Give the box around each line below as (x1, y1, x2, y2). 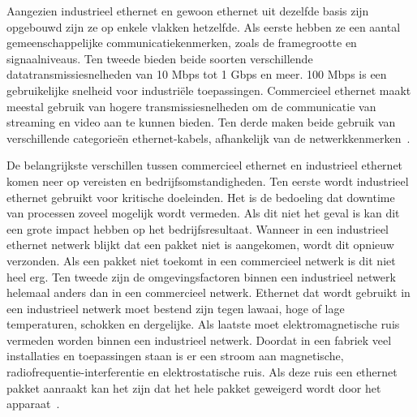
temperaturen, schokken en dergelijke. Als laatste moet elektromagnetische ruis (6, 316, 400, 333)
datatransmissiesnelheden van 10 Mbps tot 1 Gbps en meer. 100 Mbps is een (6, 66, 387, 83)
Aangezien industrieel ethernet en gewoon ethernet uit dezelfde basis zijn (6, 2, 369, 19)
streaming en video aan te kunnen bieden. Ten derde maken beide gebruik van (6, 114, 396, 131)
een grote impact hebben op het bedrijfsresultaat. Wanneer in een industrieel (6, 220, 389, 237)
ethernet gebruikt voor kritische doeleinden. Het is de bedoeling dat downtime (6, 188, 395, 205)
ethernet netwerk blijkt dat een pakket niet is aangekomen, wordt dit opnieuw (6, 236, 394, 253)
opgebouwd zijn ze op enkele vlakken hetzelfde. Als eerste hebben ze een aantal (6, 18, 401, 35)
